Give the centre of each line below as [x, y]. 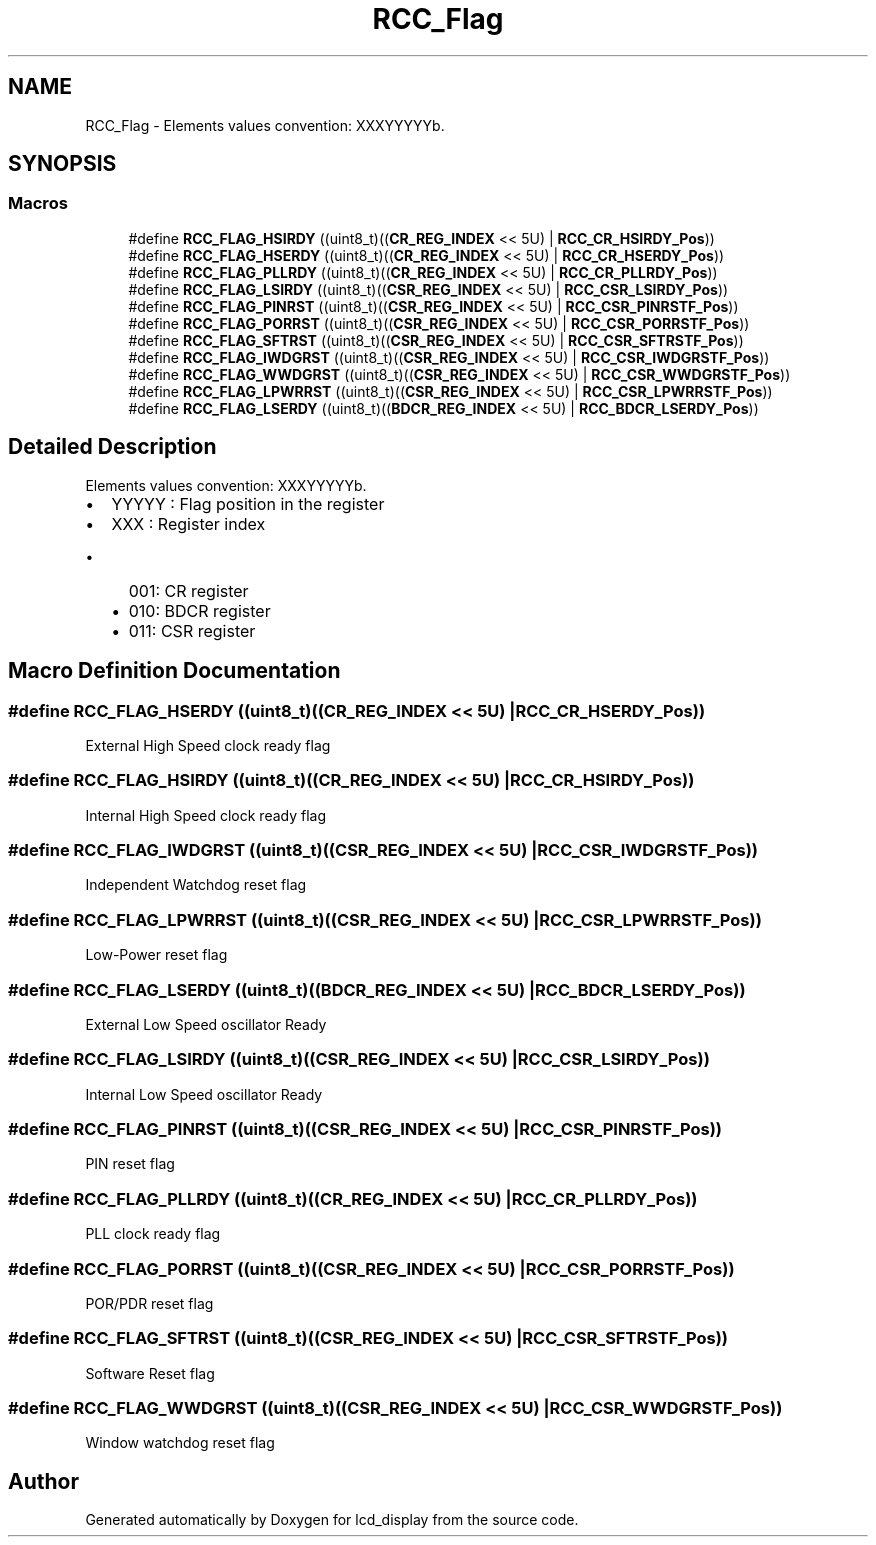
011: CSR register [192, 630]
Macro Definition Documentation [174, 671]
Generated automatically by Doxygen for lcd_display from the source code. [332, 1520]
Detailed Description [112, 447]
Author [43, 1481]
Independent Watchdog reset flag [196, 885]
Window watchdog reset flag [180, 1443]
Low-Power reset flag [156, 955]
